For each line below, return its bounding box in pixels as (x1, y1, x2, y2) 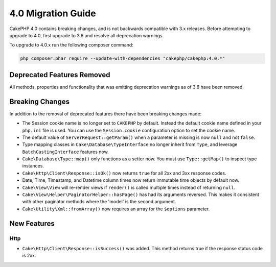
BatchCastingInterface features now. (22, 149, 109, 155)
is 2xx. (22, 253, 36, 259)
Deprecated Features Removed (9, 70, 110, 79)
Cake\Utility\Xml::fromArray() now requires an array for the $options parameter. (22, 206, 210, 212)
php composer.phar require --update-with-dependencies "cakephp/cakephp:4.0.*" (20, 56, 225, 61)
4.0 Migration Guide (9, 8, 97, 19)
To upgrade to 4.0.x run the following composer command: (9, 42, 134, 48)
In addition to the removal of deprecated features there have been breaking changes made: (9, 110, 202, 117)
